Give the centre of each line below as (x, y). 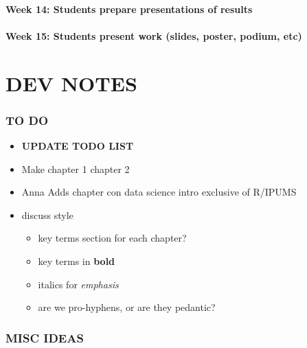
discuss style (47, 214)
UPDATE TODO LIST (78, 145)
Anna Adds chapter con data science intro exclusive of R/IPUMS (159, 192)
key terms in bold (77, 260)
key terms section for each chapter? (112, 238)
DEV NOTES (71, 83)
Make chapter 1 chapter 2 (76, 169)
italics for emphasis (78, 284)
